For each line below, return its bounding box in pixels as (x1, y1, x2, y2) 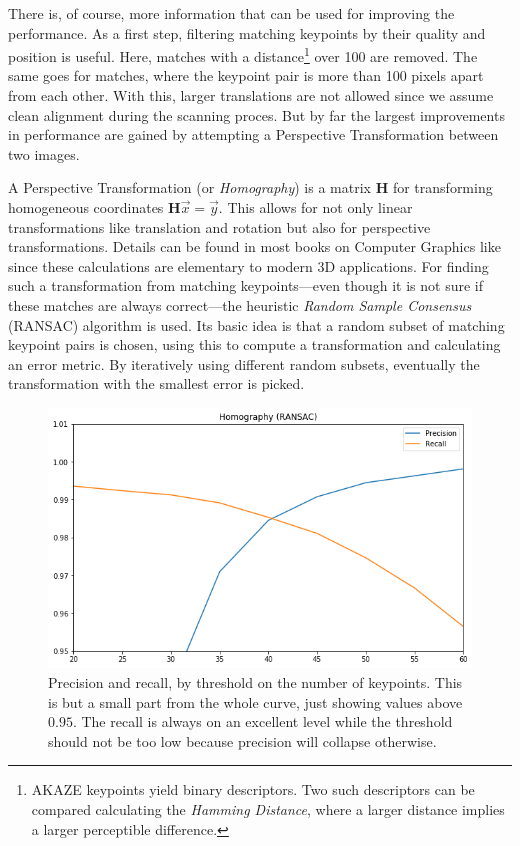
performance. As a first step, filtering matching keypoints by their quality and (8, 22, 486, 43)
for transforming (392, 177, 493, 198)
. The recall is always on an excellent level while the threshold (72, 711, 453, 732)
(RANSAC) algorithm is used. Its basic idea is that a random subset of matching (8, 314, 505, 335)
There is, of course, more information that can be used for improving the (8, 3, 455, 23)
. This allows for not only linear (218, 197, 413, 217)
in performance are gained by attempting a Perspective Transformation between (8, 124, 499, 145)
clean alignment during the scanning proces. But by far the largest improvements (8, 104, 505, 125)
